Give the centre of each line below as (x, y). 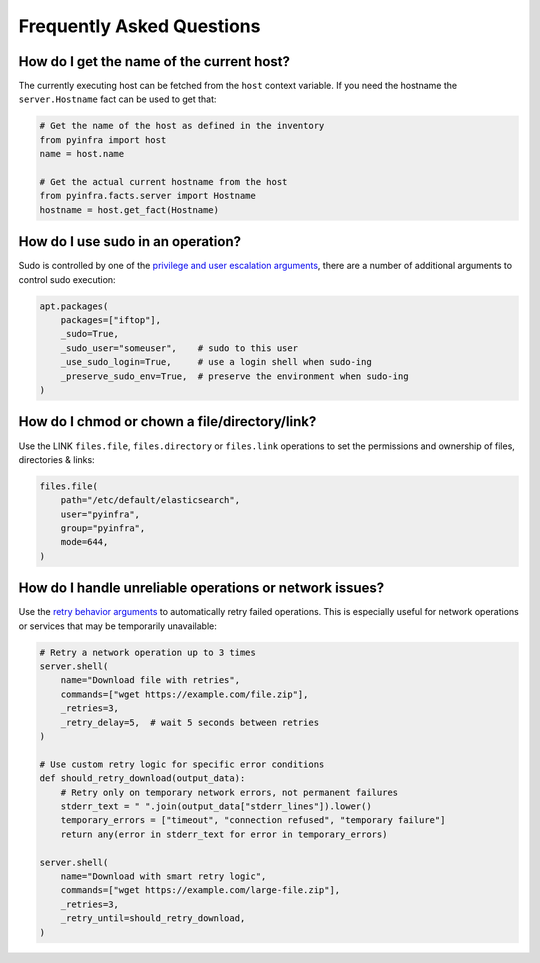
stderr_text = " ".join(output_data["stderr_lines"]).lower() (216, 806)
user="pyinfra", (100, 514)
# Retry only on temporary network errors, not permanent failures (229, 792)
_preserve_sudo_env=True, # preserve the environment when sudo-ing (234, 376)
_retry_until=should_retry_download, (153, 918)
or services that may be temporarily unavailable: (117, 626)
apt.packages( (74, 306)
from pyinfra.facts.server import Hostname (148, 196)
